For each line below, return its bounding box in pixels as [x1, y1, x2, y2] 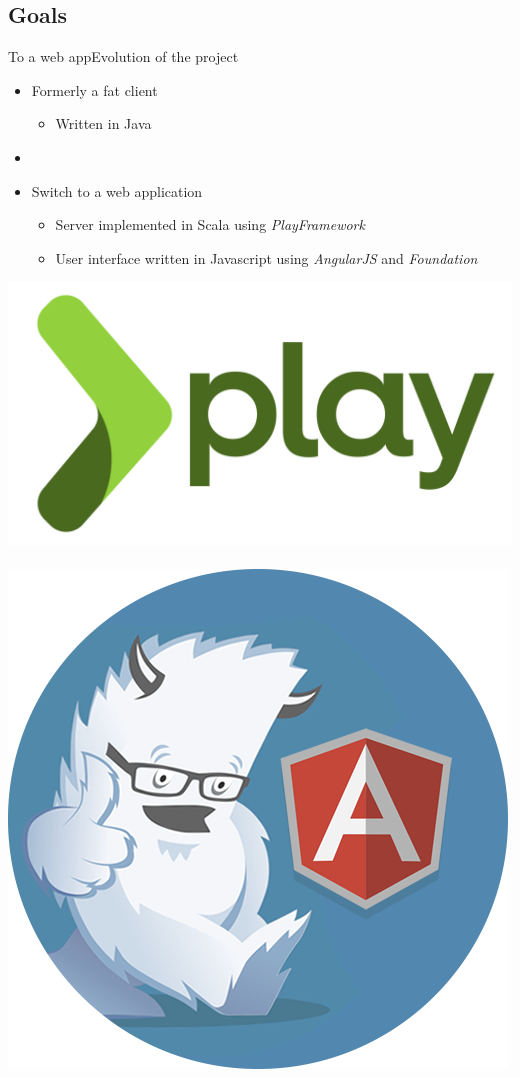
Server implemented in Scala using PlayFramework [55, 214, 365, 235]
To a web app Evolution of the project [8, 46, 239, 67]
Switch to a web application [31, 180, 203, 201]
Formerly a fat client [31, 79, 158, 100]
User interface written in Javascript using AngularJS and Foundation [55, 247, 478, 268]
